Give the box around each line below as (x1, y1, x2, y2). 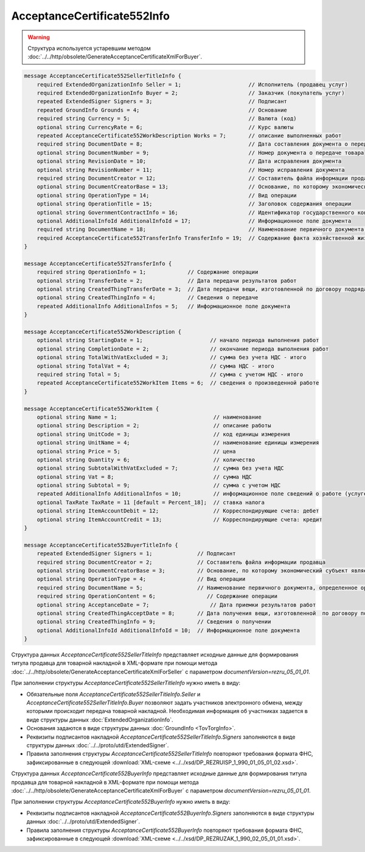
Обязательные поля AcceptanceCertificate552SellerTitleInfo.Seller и (26, 690, 201, 698)
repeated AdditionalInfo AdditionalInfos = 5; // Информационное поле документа (36, 302, 291, 310)
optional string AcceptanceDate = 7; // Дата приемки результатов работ (36, 601, 316, 608)
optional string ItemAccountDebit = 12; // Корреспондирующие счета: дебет (36, 508, 319, 514)
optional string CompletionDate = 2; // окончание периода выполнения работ (36, 345, 329, 352)
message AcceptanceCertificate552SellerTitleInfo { (24, 73, 182, 79)
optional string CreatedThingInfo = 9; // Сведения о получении (36, 619, 271, 625)
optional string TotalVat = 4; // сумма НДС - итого (36, 363, 275, 369)
